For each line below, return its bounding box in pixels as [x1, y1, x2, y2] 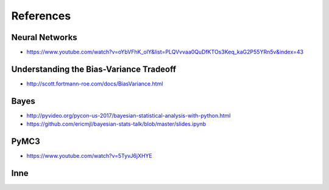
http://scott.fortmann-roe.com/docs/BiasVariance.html [26, 80, 163, 87]
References [11, 9, 71, 22]
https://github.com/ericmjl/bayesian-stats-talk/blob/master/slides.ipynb [26, 120, 207, 127]
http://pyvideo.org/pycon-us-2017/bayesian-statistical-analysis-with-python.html [26, 112, 231, 119]
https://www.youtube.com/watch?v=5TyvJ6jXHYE [26, 152, 152, 160]
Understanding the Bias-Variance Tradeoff [11, 64, 177, 74]
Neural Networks [11, 32, 77, 42]
